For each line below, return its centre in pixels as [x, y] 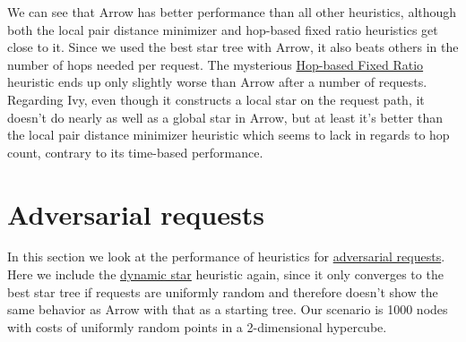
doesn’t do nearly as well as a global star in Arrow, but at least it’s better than [225, 117]
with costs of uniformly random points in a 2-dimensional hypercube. [197, 326]
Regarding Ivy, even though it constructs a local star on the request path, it [216, 99]
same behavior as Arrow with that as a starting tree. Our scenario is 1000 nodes [228, 309]
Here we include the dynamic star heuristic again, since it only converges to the [225, 274]
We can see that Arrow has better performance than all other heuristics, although [232, 12]
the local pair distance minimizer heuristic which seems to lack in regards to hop [229, 135]
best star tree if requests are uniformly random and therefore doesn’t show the [223, 291]
